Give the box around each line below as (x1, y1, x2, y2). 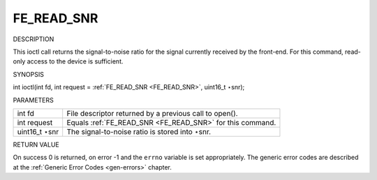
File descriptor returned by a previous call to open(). (66, 108, 238, 118)
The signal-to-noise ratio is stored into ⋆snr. (66, 126, 212, 136)
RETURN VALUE (13, 140, 59, 149)
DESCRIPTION (13, 35, 54, 43)
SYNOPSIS (13, 70, 45, 78)
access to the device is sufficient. (27, 57, 124, 66)
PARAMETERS (13, 96, 54, 104)
